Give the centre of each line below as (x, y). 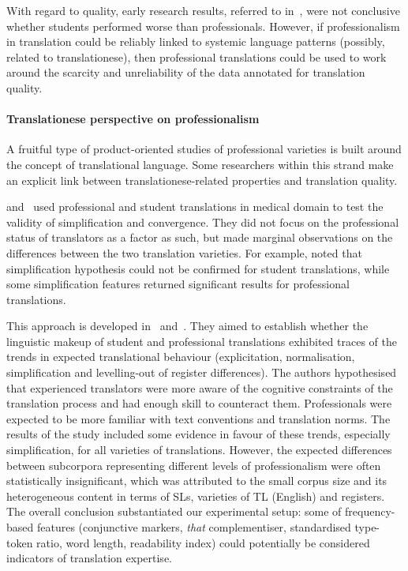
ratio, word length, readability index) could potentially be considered (203, 542)
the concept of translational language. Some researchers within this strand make (200, 164)
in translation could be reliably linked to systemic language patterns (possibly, (196, 41)
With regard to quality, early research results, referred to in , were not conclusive (203, 10)
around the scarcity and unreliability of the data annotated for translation (186, 72)
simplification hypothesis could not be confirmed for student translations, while (198, 268)
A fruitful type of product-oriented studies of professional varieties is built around (204, 149)
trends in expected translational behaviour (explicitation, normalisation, (181, 357)
